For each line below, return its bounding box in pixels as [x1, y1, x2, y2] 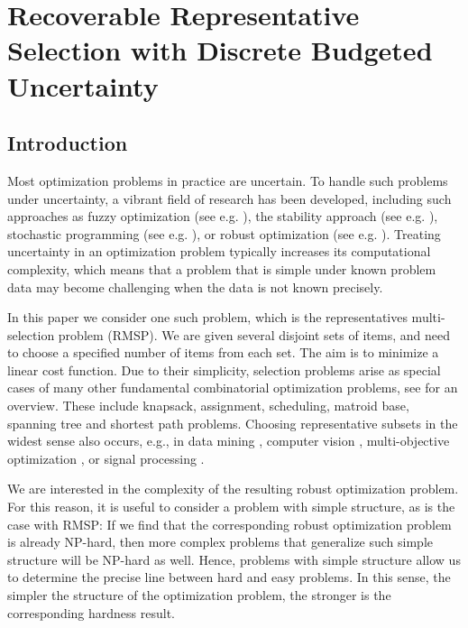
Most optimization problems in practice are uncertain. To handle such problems [7, 171, 448, 189]
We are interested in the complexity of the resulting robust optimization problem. [7, 479, 459, 498]
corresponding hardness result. [7, 603, 175, 622]
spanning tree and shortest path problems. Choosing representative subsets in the [7, 413, 458, 432]
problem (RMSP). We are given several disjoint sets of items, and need [58, 325, 450, 344]
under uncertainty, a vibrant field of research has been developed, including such [7, 189, 452, 208]
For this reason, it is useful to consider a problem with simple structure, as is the [7, 497, 455, 516]
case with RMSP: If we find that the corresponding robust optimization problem [7, 514, 452, 533]
